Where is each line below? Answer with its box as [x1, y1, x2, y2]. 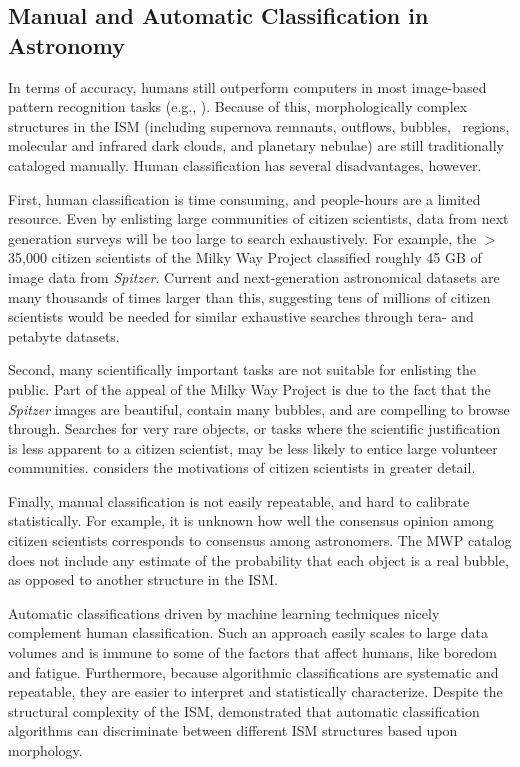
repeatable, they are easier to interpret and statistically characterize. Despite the [8, 681, 503, 702]
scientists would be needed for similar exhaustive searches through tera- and [8, 306, 474, 327]
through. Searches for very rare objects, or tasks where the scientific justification [8, 418, 501, 439]
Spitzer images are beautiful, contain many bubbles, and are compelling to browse [8, 398, 510, 419]
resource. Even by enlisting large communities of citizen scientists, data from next [8, 208, 509, 229]
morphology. [8, 740, 83, 760]
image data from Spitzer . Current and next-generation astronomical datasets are [8, 266, 500, 287]
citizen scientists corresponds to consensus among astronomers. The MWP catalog [8, 530, 512, 551]
